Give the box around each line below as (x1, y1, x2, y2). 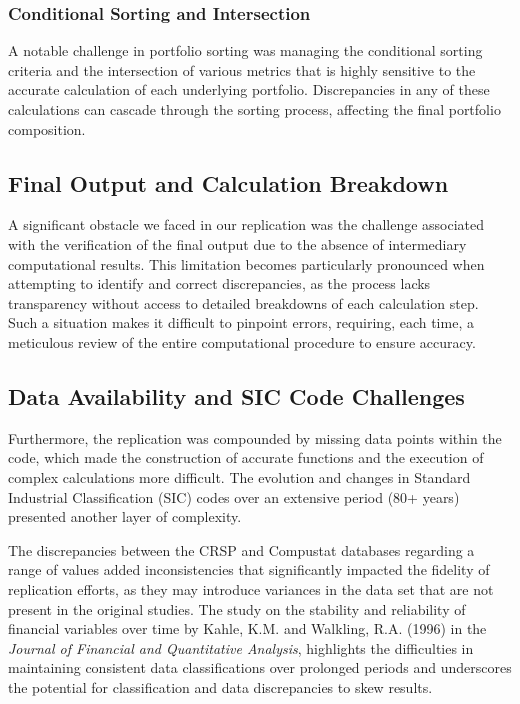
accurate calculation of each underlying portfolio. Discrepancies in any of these (8, 79, 490, 100)
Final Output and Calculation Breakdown (8, 167, 449, 198)
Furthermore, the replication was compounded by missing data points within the (8, 427, 502, 448)
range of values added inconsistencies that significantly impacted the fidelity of (8, 559, 490, 580)
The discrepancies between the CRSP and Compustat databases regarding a (8, 539, 475, 560)
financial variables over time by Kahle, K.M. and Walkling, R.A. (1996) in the (8, 618, 487, 639)
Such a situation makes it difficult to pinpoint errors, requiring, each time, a (8, 312, 474, 333)
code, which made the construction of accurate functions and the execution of (8, 447, 484, 468)
